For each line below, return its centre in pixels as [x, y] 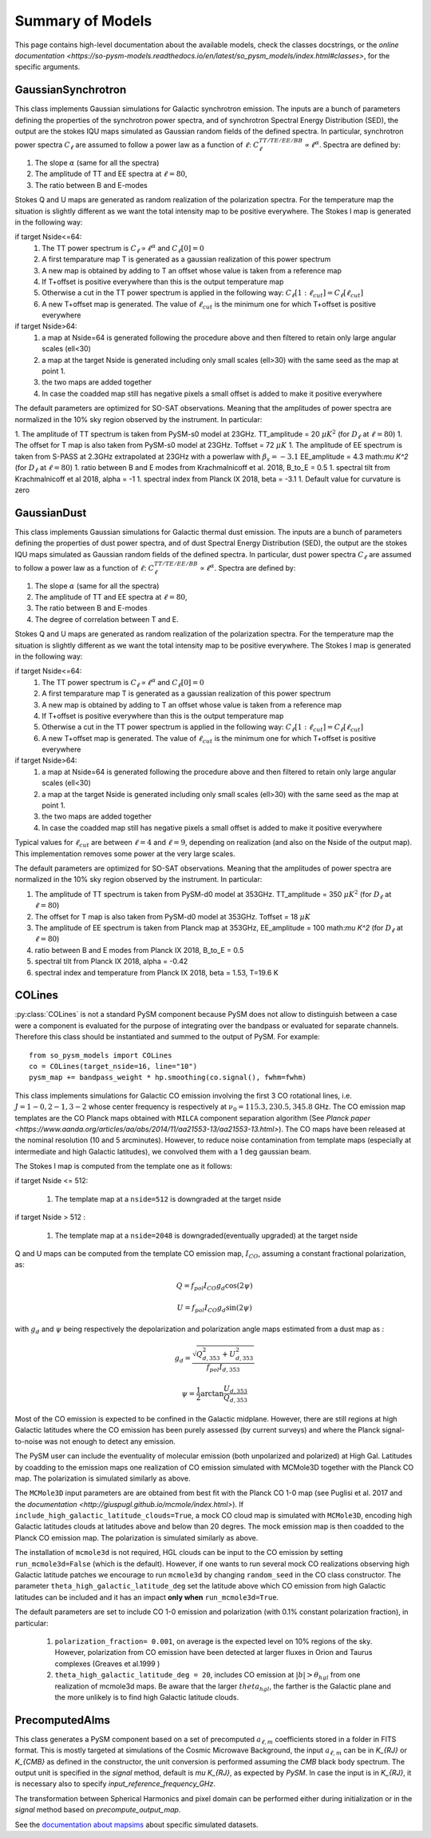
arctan [212, 1393]
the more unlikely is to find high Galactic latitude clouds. [147, 1697]
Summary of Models [83, 21]
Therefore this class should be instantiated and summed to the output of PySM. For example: [168, 1037]
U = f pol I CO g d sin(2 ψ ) [215, 1309]
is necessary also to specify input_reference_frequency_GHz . [115, 1784]
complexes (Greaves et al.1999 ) [107, 1664]
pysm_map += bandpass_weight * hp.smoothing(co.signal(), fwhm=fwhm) [168, 1078]
